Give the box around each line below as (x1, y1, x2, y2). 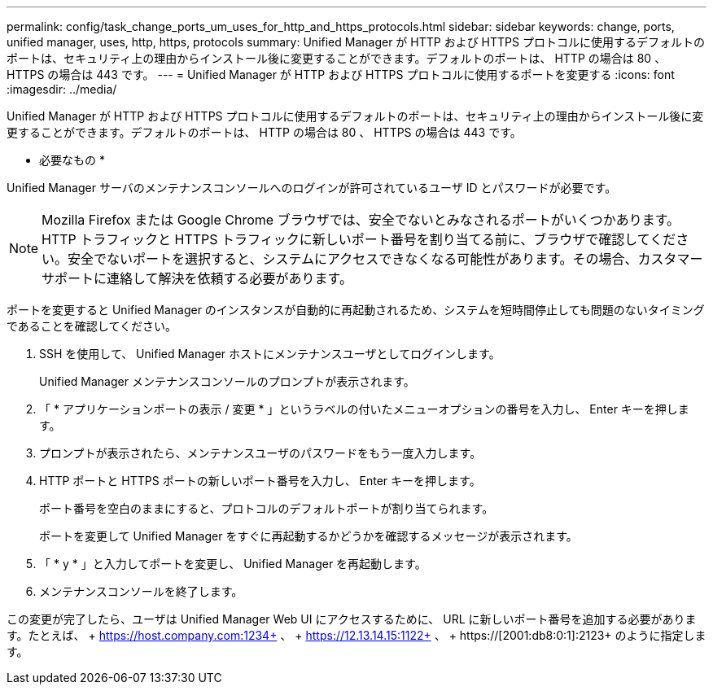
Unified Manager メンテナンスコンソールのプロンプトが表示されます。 (39, 374, 415, 388)
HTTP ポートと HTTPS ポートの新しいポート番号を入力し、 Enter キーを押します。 (39, 474, 481, 488)
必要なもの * (39, 153, 105, 167)
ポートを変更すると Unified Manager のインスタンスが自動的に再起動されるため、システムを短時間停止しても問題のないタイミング (7, 303, 705, 317)
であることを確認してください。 (7, 319, 177, 333)
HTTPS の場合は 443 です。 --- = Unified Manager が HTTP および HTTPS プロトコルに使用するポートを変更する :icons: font (7, 68, 675, 81)
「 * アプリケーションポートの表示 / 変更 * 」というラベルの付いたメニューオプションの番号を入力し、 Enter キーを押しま (39, 402, 689, 416)
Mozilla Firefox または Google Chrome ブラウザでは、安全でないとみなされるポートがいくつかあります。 (42, 212, 680, 228)
